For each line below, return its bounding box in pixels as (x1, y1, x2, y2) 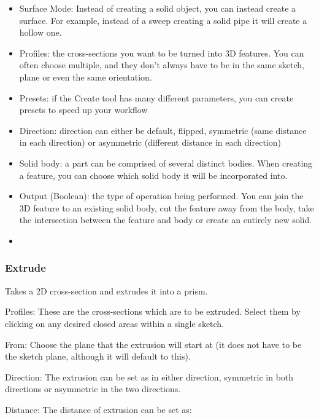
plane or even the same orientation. (19, 70, 152, 83)
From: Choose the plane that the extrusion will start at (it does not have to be (5, 337, 302, 350)
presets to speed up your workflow (19, 103, 148, 116)
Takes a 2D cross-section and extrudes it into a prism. (5, 284, 208, 297)
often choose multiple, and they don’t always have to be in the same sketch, (19, 58, 305, 71)
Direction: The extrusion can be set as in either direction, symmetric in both (5, 370, 294, 383)
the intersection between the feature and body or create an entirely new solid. (19, 213, 312, 226)
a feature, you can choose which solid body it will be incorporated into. (19, 168, 288, 181)
